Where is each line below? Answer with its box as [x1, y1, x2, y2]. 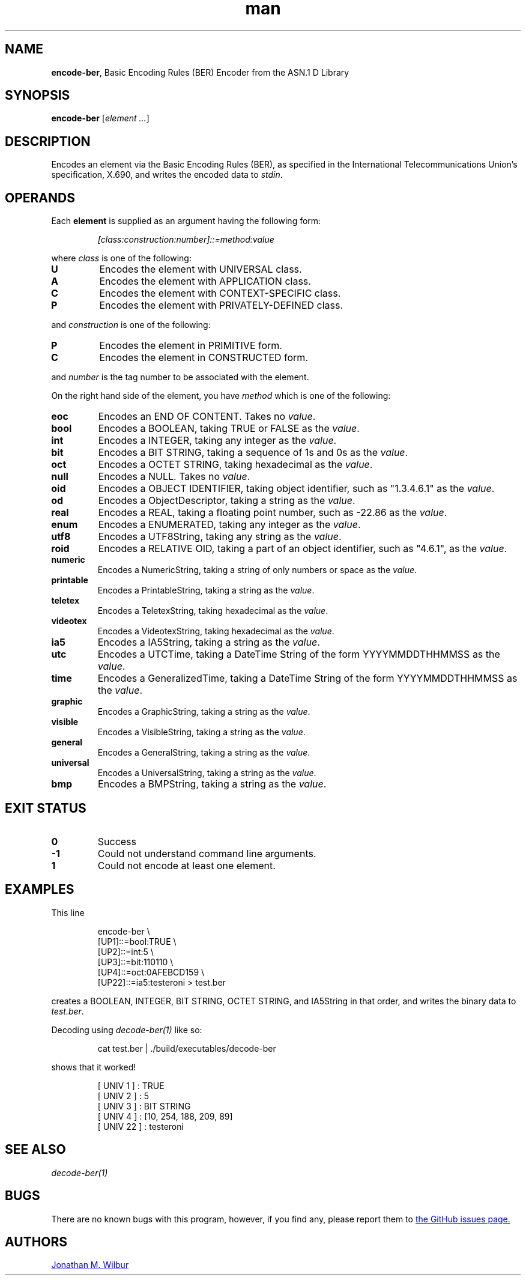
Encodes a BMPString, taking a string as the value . [98, 778, 327, 790]
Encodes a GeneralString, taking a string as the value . [97, 747, 310, 758]
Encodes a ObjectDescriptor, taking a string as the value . [98, 494, 355, 507]
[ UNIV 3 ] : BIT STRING [97, 1100, 191, 1111]
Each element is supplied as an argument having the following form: [51, 216, 321, 226]
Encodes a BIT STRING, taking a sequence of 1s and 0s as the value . [98, 446, 408, 459]
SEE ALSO [5, 1142, 66, 1157]
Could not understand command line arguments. [97, 847, 316, 860]
